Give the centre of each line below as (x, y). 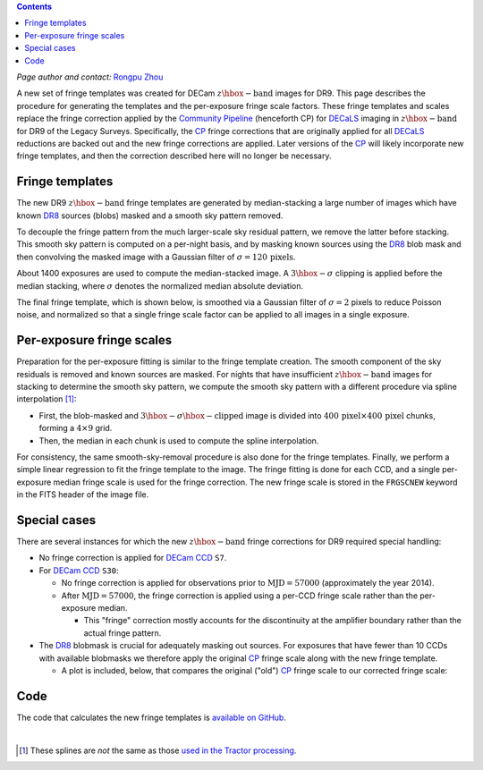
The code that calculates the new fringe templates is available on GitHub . (151, 717)
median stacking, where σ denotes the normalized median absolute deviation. (160, 285)
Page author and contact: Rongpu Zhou (90, 77)
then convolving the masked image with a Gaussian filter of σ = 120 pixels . (156, 257)
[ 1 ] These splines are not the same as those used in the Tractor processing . (158, 750)
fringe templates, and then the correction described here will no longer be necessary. (174, 156)
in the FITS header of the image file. (83, 495)
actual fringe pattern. (123, 633)
